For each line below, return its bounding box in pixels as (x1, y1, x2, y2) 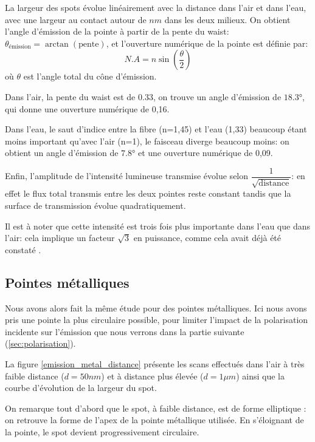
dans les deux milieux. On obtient (164, 13, 291, 25)
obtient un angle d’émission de (5, 146, 119, 159)
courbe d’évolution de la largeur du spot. (5, 381, 157, 394)
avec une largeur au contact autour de (5, 13, 147, 25)
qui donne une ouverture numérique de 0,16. (5, 102, 170, 115)
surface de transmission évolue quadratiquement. (5, 199, 186, 211)
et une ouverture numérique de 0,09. (137, 146, 273, 159)
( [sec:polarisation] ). (5, 337, 76, 350)
